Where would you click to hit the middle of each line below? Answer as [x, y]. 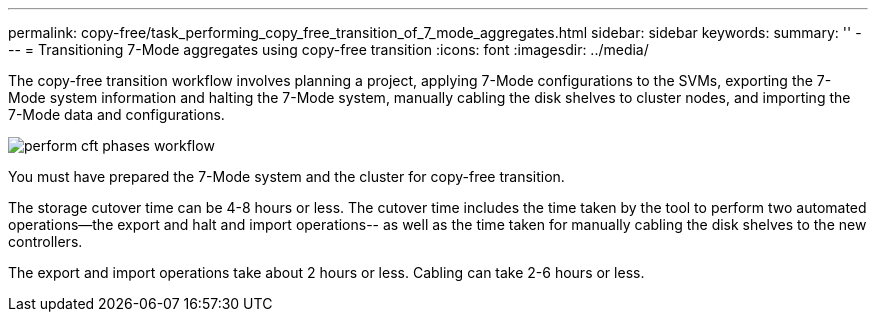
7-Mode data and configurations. [116, 114]
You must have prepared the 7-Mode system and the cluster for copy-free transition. [286, 176]
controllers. [45, 241]
